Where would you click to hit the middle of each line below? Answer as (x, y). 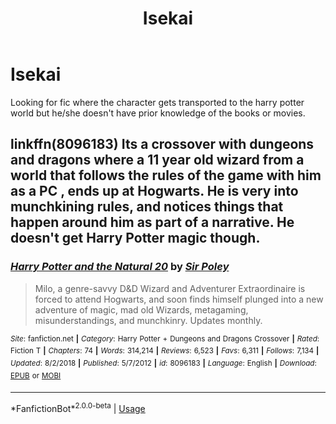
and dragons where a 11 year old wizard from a (157, 160)
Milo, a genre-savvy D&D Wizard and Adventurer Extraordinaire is (170, 288)
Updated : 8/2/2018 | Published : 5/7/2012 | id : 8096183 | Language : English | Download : (163, 363)
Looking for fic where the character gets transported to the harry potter (157, 102)
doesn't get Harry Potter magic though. (135, 238)
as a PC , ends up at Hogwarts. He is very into (154, 191)
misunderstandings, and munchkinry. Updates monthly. (148, 320)
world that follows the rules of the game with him (166, 175)
